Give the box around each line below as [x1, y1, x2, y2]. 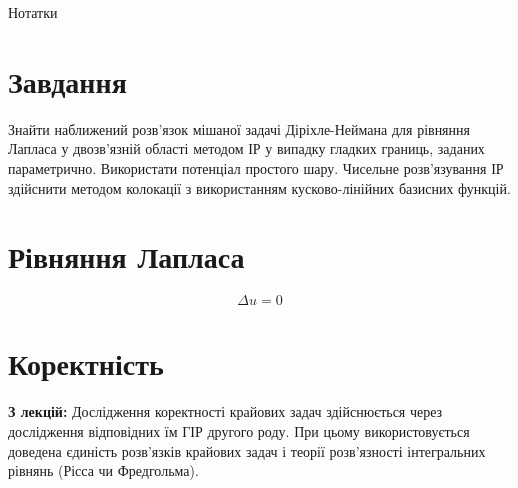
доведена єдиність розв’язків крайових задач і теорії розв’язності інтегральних [8, 440, 486, 461]
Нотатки [8, 2, 58, 22]
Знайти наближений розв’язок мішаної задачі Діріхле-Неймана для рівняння [8, 118, 470, 139]
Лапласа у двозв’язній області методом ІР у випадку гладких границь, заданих [8, 138, 485, 159]
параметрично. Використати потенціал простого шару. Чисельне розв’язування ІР [8, 157, 504, 178]
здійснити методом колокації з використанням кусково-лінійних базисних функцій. [8, 177, 511, 198]
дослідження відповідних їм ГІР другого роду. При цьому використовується [8, 420, 470, 441]
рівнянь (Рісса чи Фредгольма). [8, 460, 199, 481]
